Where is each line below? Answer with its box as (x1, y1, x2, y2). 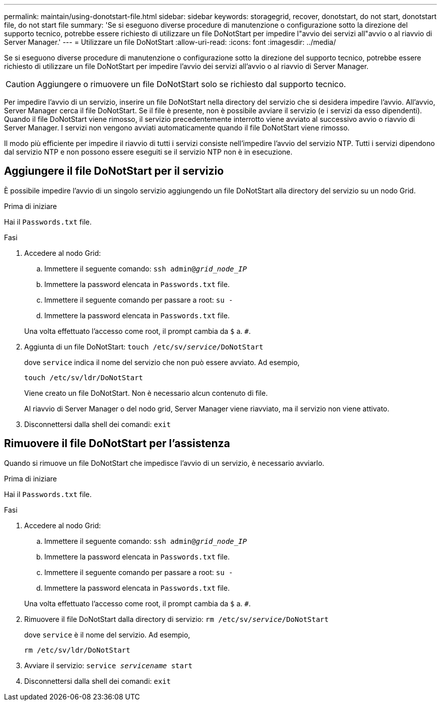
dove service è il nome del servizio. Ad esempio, (24, 630, 190, 639)
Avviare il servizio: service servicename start (24, 661, 193, 670)
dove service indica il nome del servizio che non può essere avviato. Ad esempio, (24, 358, 300, 367)
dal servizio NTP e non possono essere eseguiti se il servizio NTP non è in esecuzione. (4, 148, 292, 156)
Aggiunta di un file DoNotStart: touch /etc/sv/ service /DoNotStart (24, 342, 263, 351)
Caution (6, 79, 35, 89)
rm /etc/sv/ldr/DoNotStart (24, 646, 130, 654)
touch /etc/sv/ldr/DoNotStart (24, 373, 143, 382)
